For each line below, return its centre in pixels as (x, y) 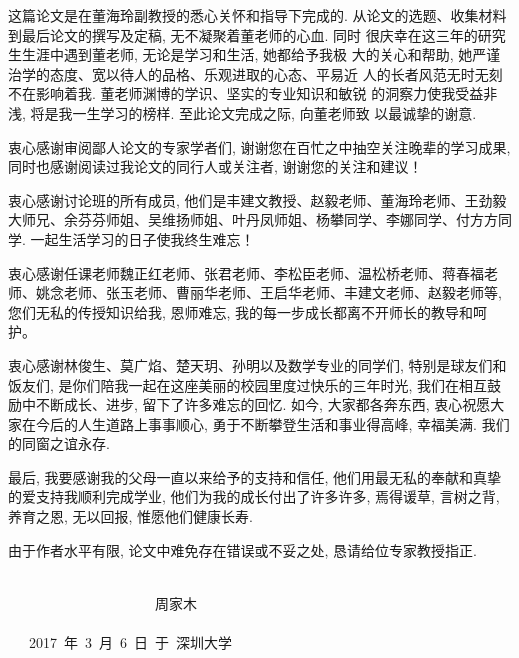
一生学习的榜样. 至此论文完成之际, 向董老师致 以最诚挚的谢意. (274, 112)
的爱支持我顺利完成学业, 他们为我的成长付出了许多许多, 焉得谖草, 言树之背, (254, 496)
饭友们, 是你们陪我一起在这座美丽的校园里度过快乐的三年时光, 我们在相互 (248, 384)
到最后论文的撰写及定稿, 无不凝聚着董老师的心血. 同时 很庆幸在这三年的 (243, 34)
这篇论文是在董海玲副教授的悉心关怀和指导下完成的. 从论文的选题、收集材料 (257, 15)
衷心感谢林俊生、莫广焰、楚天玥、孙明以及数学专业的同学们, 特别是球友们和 (257, 364)
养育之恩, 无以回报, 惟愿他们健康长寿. (130, 516)
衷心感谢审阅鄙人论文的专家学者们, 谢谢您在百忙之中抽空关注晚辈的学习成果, (259, 146)
